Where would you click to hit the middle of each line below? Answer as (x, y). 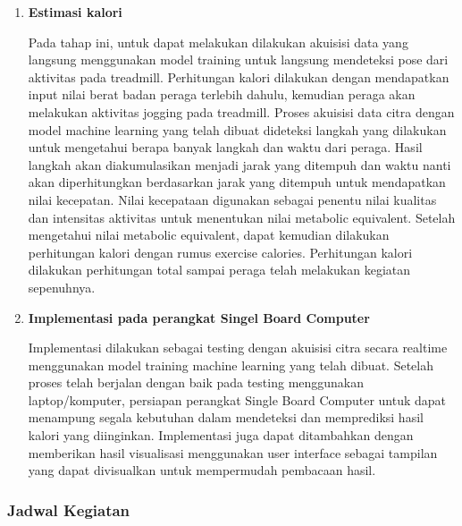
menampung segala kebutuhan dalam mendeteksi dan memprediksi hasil (226, 417)
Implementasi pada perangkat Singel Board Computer (199, 317)
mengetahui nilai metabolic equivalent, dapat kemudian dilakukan (209, 235)
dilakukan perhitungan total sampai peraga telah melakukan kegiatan (219, 270)
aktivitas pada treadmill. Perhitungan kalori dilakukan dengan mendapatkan (239, 76)
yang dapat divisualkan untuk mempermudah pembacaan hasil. (202, 470)
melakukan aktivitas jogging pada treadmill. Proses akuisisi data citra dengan (241, 111)
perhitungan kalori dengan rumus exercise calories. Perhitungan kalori (220, 252)
